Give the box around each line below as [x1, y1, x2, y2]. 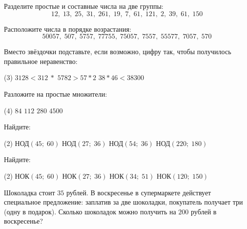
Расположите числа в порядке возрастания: [4, 23, 131, 34]
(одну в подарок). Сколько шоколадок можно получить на [4, 206, 176, 216]
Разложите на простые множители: [4, 88, 107, 99]
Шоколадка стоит [4, 187, 55, 197]
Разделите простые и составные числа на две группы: [4, 1, 164, 11]
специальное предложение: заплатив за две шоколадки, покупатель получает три [4, 197, 243, 207]
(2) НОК [4, 170, 30, 181]
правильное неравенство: [4, 56, 78, 66]
